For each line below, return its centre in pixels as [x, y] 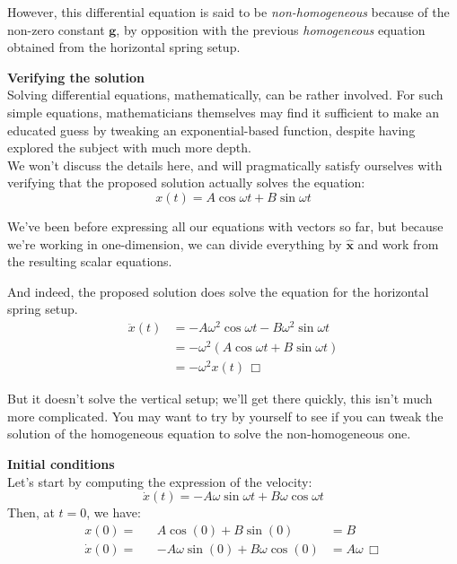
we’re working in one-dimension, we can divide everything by [175, 243]
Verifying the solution [76, 77]
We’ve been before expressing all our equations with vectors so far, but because [225, 226]
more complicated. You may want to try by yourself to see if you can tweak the [225, 416]
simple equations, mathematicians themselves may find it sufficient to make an [224, 112]
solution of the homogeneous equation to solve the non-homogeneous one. [209, 434]
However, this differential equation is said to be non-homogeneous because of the [228, 12]
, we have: [114, 512]
